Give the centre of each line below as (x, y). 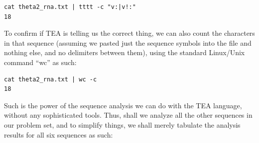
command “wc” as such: (40, 62)
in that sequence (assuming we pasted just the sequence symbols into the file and (128, 42)
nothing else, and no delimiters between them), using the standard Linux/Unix (125, 52)
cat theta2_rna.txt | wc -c (51, 79)
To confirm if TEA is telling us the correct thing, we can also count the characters (129, 33)
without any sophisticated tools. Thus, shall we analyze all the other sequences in (128, 115)
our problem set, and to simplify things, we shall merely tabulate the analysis (122, 124)
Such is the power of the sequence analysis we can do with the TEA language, (123, 105)
